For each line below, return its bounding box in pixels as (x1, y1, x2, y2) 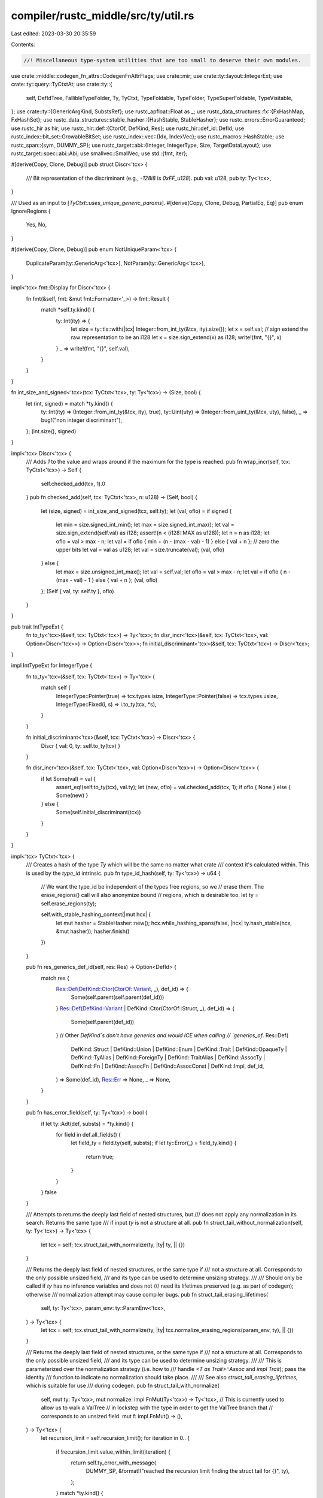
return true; (86, 1153, 114, 1160)
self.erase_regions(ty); (41, 899, 97, 907)
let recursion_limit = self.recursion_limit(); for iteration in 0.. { (41, 1434, 190, 1442)
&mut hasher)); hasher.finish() (56, 928, 130, 935)
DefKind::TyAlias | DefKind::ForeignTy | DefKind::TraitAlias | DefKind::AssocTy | (71, 1054, 266, 1061)
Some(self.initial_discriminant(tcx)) (56, 809, 141, 816)
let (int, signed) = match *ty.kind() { (26, 400, 113, 407)
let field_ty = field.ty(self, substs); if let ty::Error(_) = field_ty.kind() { (71, 1139, 237, 1147)
